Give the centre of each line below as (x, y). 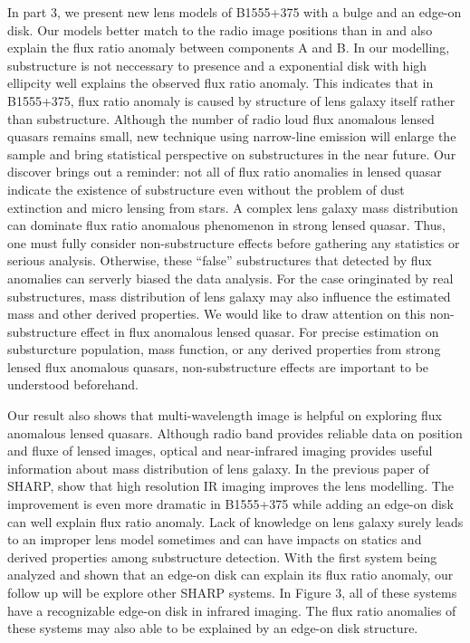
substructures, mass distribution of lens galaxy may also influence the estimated (229, 296)
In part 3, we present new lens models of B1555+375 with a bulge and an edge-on (235, 12)
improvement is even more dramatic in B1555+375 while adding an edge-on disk (230, 504)
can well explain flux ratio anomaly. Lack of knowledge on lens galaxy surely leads (235, 521)
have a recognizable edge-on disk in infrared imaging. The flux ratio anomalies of (232, 610)
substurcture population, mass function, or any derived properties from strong (224, 349)
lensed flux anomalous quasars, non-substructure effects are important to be (218, 366)
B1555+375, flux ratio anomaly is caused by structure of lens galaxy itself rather (231, 100)
